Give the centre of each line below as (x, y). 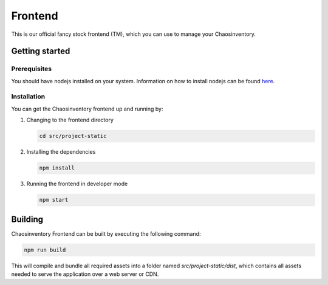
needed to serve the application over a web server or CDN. (85, 274)
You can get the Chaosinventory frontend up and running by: (87, 109)
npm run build (45, 250)
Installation (28, 97)
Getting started (41, 51)
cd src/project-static (73, 136)
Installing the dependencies (61, 152)
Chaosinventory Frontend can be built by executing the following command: (106, 233)
